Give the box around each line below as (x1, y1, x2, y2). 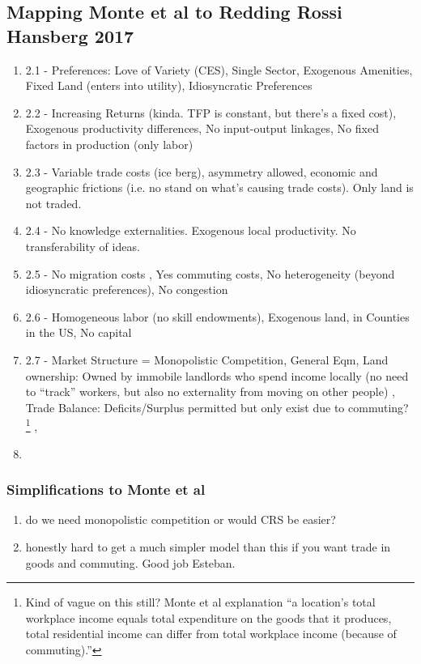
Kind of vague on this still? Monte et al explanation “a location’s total (25, 594, 376, 611)
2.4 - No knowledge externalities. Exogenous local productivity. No (25, 222, 356, 239)
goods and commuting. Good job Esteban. (25, 554, 236, 571)
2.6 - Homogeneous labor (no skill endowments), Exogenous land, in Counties (25, 308, 410, 325)
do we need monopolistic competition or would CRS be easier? (25, 511, 336, 528)
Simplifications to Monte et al (6, 479, 206, 500)
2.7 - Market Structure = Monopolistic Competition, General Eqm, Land (25, 351, 389, 368)
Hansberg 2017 (6, 23, 134, 48)
